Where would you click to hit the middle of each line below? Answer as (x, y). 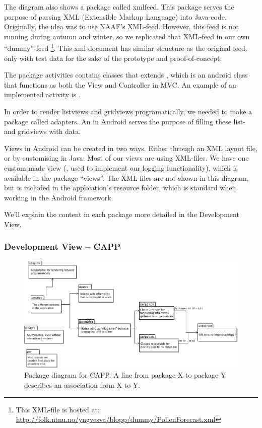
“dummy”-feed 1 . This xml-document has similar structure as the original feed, (126, 47)
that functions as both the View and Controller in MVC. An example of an (120, 84)
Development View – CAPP (62, 246)
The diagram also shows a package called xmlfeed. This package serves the (119, 7)
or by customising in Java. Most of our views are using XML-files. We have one (126, 158)
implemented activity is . (42, 94)
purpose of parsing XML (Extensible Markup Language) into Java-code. (115, 16)
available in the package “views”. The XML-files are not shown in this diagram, (126, 177)
